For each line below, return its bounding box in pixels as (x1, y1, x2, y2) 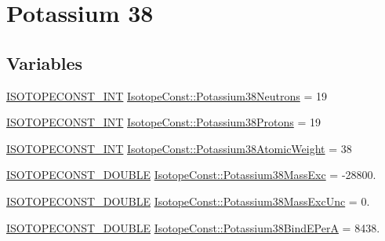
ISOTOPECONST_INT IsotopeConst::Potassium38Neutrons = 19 (6, 87, 327, 104)
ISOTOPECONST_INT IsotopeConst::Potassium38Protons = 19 (6, 114, 321, 130)
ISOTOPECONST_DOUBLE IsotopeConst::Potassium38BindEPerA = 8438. (6, 219, 380, 236)
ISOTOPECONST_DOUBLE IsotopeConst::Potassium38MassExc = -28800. (6, 166, 376, 183)
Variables (6, 50, 83, 75)
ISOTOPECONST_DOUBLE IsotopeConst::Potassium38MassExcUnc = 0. (6, 192, 370, 209)
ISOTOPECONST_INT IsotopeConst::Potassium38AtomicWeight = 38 (6, 140, 352, 156)
